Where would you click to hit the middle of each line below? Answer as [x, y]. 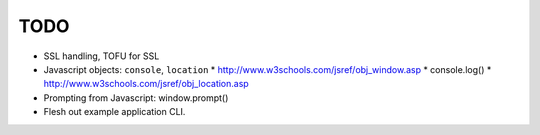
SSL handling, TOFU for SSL [101, 56]
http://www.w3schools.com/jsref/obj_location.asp [146, 84]
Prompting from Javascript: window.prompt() [136, 97]
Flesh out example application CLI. [114, 112]
